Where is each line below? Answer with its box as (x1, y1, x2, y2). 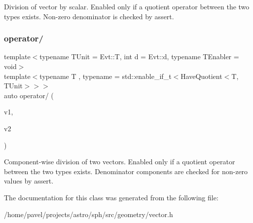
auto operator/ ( (4, 90, 54, 100)
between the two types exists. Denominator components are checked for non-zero (4, 166, 248, 176)
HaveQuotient (181, 71, 222, 81)
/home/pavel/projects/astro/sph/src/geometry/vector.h (4, 209, 173, 219)
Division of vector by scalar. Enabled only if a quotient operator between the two (4, 1, 250, 11)
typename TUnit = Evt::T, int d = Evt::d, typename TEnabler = (39, 51, 239, 62)
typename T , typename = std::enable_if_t (39, 71, 172, 81)
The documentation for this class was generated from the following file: (4, 192, 218, 202)
